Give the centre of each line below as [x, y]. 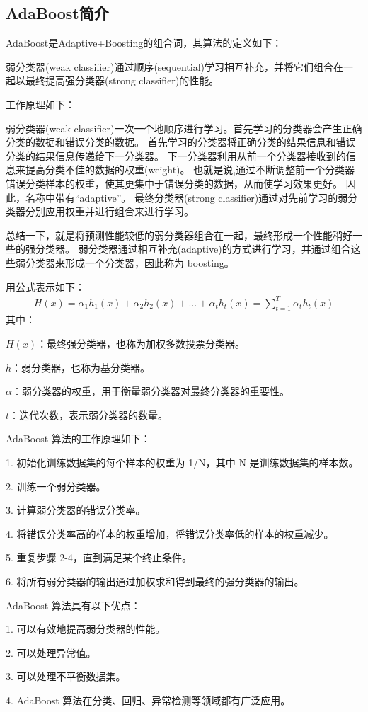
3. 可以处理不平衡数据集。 [66, 676]
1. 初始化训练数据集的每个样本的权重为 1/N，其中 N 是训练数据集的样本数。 [182, 462]
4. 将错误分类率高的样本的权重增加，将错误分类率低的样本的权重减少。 [170, 533]
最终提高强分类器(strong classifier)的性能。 [122, 80]
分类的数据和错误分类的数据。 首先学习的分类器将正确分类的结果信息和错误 [181, 142]
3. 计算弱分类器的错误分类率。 [76, 510]
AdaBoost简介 [57, 13]
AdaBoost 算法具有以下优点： [73, 605]
